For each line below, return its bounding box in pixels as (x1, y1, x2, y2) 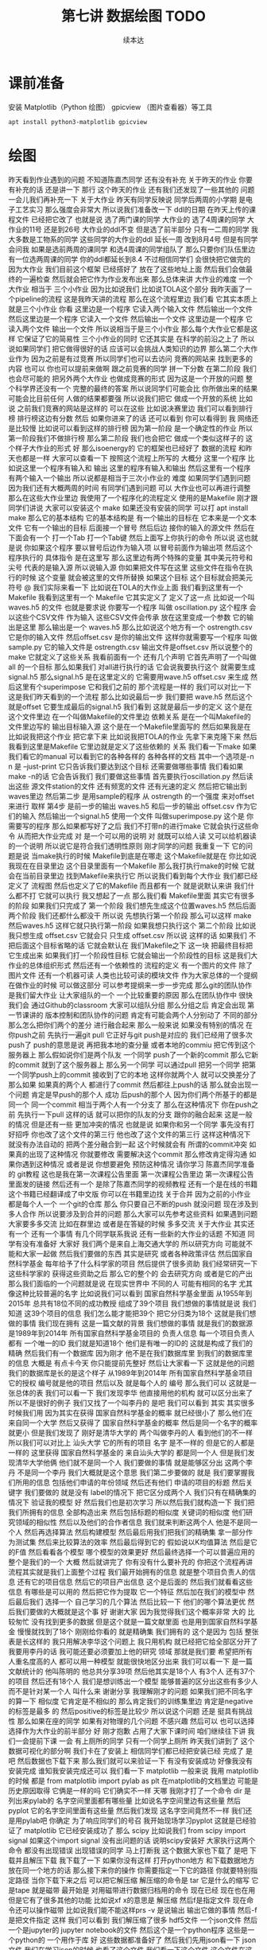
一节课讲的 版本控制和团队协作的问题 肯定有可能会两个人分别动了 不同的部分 (8, 1010, 258, 1019)
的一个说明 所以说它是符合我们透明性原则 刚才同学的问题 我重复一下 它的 (8, 841, 246, 850)
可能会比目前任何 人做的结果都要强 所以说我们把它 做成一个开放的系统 (8, 393, 237, 403)
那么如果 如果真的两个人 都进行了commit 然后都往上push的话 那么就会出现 (8, 1080, 252, 1089)
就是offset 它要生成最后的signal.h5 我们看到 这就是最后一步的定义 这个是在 (8, 702, 253, 711)
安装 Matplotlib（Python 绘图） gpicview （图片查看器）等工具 (8, 102, 213, 111)
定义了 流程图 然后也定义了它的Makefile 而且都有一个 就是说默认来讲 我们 (8, 881, 248, 890)
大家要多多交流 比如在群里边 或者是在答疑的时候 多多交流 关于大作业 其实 (8, 1219, 248, 1228)
